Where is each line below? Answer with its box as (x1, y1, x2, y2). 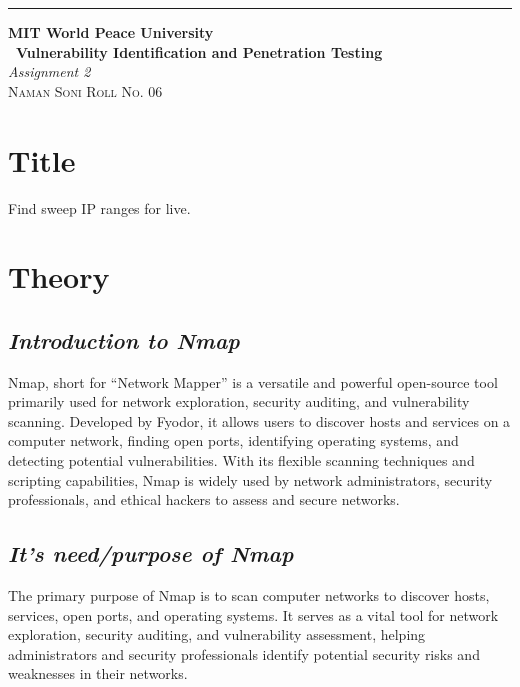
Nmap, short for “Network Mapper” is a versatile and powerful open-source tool (8, 371, 498, 392)
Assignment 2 (8, 61, 91, 82)
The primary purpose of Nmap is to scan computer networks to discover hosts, (8, 585, 490, 606)
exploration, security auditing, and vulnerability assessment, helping (8, 624, 426, 645)
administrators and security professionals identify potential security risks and (8, 643, 480, 664)
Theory (8, 256, 110, 297)
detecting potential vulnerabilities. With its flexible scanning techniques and (8, 450, 475, 471)
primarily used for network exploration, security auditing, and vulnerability (8, 391, 470, 412)
